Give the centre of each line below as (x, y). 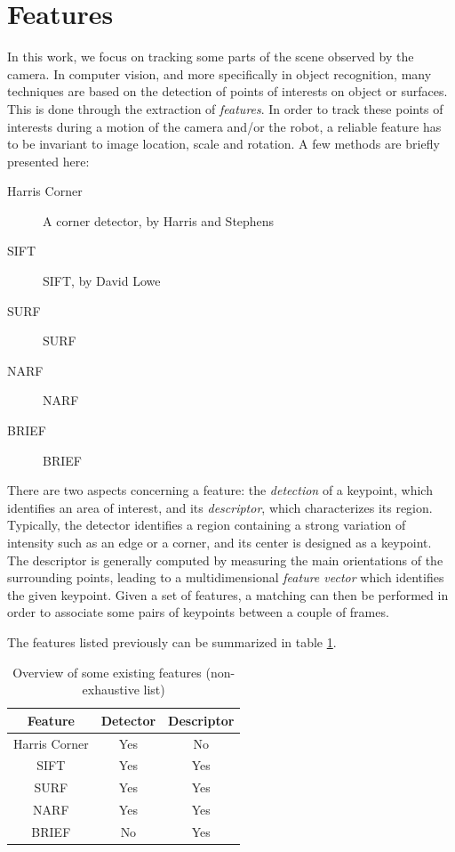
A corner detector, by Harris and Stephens (159, 220)
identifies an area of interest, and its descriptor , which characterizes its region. (220, 507)
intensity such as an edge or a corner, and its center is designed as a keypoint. (220, 542)
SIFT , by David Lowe (102, 281)
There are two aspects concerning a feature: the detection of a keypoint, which (220, 490)
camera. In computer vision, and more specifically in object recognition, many (220, 73)
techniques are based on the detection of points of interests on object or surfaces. (227, 91)
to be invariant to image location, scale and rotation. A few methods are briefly (224, 144)
